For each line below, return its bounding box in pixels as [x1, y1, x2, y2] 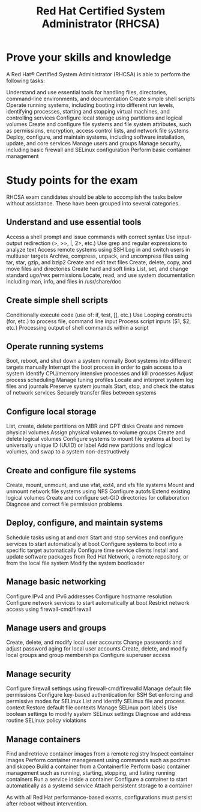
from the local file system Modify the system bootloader [6, 559, 145, 566]
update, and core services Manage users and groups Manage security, [6, 139, 182, 147]
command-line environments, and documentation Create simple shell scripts [6, 95, 195, 102]
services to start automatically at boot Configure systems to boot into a [6, 540, 182, 547]
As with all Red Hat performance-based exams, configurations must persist [6, 794, 193, 801]
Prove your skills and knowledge [6, 51, 172, 64]
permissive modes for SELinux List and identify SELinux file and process [6, 698, 185, 705]
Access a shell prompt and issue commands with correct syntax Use [6, 233, 176, 240]
